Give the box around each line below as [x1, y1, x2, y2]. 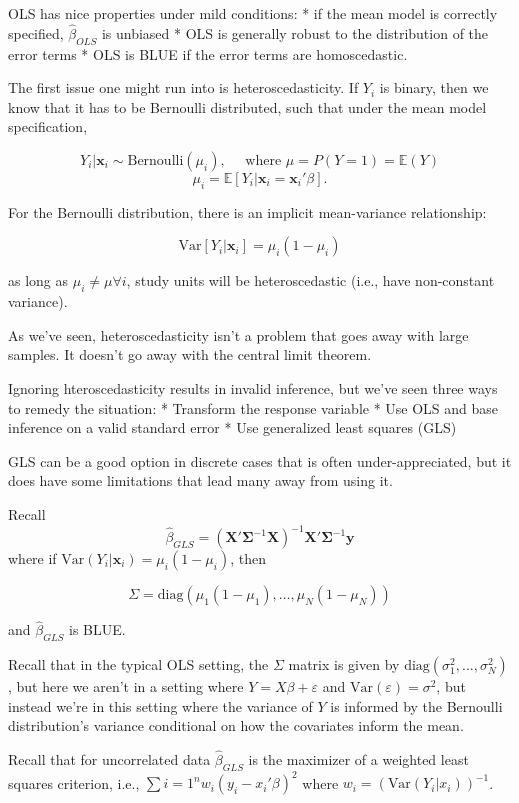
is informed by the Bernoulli [330, 695, 503, 716]
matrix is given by [288, 654, 400, 675]
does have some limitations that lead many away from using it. [8, 470, 393, 491]
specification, [8, 116, 88, 137]
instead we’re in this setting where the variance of [8, 695, 313, 716]
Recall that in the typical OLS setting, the [8, 654, 269, 675]
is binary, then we [379, 77, 489, 98]
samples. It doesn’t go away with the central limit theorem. [8, 344, 372, 365]
